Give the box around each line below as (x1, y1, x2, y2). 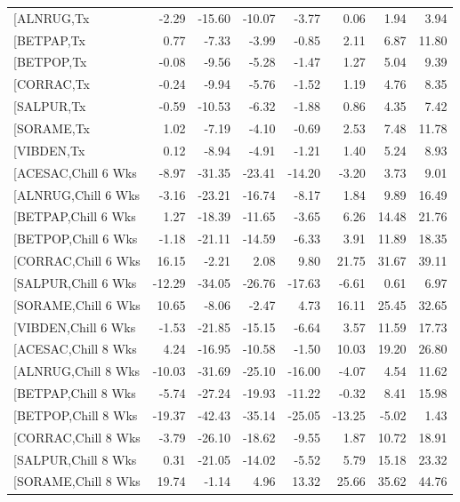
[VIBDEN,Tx (13, 140, 85, 159)
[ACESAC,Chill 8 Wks (13, 339, 137, 358)
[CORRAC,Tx (13, 75, 90, 93)
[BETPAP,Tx (13, 30, 85, 49)
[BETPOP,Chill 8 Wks (13, 405, 138, 424)
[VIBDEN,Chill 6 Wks (13, 317, 136, 336)
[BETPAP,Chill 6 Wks (13, 207, 136, 226)
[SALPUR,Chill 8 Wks (13, 450, 137, 468)
